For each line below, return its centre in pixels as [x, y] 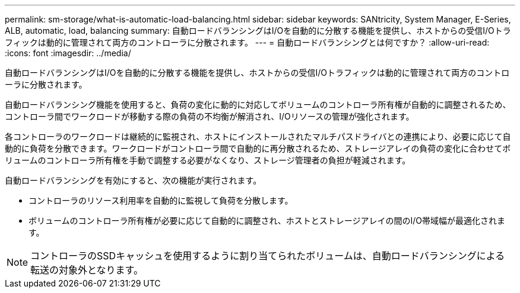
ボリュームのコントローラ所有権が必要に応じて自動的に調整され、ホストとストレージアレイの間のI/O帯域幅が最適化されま [267, 220]
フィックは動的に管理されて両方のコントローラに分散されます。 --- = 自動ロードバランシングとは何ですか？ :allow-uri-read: [247, 42]
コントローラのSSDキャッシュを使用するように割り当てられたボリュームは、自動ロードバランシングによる [268, 256]
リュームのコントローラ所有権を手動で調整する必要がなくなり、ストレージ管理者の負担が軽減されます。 [208, 160]
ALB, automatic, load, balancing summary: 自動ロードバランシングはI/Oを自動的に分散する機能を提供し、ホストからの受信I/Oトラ [258, 30]
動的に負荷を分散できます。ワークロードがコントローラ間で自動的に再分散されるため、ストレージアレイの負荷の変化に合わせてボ [258, 148]
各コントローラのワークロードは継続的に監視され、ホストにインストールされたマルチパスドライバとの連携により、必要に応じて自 [258, 136]
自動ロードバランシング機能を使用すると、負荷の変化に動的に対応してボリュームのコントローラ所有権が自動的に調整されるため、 [258, 104]
